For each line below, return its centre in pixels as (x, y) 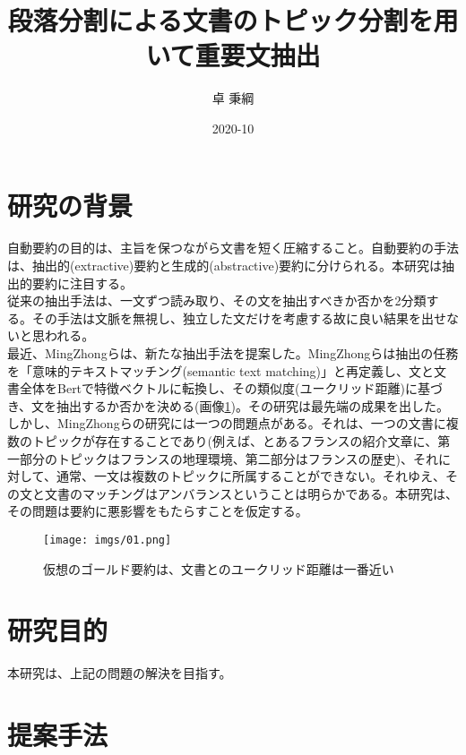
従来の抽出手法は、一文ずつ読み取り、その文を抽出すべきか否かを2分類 (217, 300)
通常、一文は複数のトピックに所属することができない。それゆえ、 (250, 476)
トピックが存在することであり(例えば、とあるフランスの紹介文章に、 (235, 440)
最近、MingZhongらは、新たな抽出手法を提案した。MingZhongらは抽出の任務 (233, 353)
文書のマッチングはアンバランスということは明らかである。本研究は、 (251, 493)
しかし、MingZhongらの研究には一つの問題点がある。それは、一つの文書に (227, 423)
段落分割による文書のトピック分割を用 (233, 20)
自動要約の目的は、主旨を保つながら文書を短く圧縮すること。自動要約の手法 (233, 248)
